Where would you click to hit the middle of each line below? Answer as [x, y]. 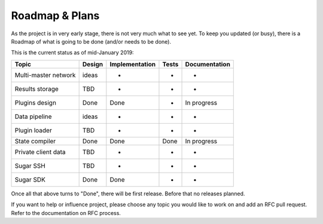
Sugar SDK [30, 179]
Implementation [133, 64]
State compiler [35, 141]
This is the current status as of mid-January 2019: [72, 53]
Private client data [40, 152]
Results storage [37, 88]
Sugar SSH [30, 165]
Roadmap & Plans [55, 16]
